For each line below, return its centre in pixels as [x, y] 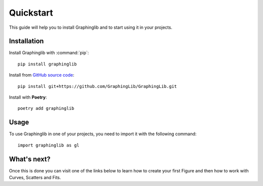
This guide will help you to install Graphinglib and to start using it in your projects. [91, 27]
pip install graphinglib [47, 64]
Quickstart [31, 13]
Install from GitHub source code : [42, 75]
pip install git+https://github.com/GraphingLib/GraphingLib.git [97, 86]
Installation [26, 41]
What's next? [30, 159]
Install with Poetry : [28, 97]
